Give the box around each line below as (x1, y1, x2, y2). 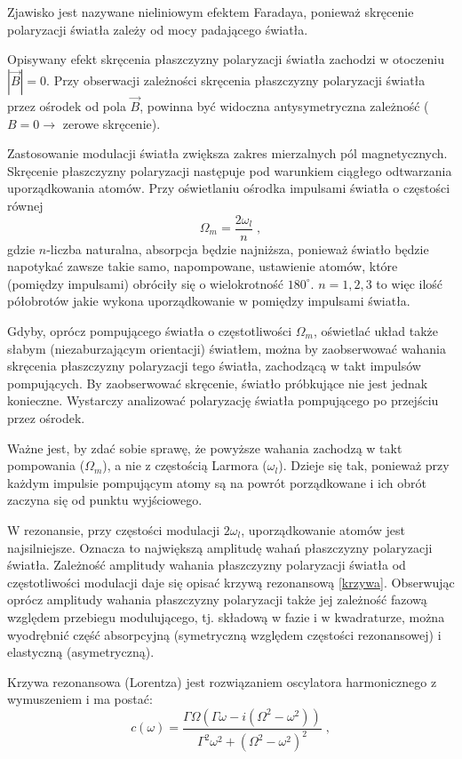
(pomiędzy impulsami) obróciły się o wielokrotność (7, 274, 284, 292)
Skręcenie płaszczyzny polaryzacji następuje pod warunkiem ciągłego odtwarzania (7, 161, 452, 180)
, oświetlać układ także (313, 322, 439, 340)
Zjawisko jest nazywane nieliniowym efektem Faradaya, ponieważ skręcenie (7, 3, 414, 20)
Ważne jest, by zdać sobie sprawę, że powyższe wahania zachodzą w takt (7, 438, 402, 457)
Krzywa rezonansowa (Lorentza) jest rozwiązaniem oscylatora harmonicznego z (7, 672, 437, 691)
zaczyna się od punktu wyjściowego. (7, 491, 203, 509)
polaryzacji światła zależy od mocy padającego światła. (7, 20, 308, 38)
